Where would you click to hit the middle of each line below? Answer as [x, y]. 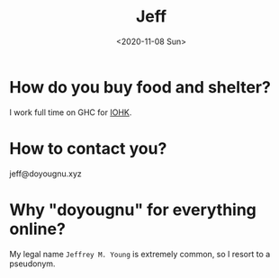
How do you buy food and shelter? [140, 87]
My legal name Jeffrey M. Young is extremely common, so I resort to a [140, 254]
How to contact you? [88, 148]
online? [37, 229]
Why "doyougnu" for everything [133, 210]
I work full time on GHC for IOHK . [71, 112]
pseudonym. [32, 264]
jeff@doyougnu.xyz [46, 174]
